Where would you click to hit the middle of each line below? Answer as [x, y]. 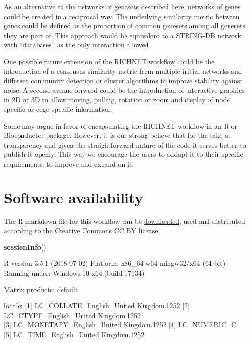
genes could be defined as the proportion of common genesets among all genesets [125, 26]
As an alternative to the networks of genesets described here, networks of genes [122, 6]
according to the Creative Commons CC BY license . [82, 230]
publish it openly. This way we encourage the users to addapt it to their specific [124, 154]
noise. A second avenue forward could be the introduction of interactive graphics [124, 90]
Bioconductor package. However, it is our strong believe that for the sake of [117, 135]
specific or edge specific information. [58, 109]
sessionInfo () [25, 247]
